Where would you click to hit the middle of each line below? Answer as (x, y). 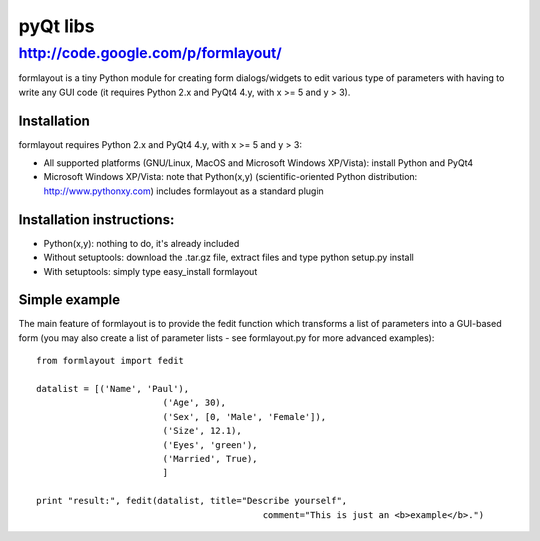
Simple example (69, 300)
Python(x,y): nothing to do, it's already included (141, 243)
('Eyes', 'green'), (210, 444)
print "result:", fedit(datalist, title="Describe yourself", (192, 501)
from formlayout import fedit (110, 361)
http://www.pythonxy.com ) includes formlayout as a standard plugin (183, 191)
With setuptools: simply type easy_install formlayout (150, 271)
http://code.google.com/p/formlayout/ (150, 53)
